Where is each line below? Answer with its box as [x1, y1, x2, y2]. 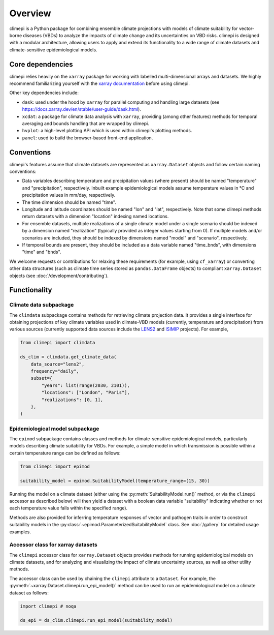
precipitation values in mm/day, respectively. [22, 192, 116, 198]
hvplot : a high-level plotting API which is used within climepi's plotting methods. [22, 128, 192, 134]
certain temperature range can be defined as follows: [9, 450, 121, 456]
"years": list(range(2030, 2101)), [41, 382, 130, 388]
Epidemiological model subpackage [9, 425, 99, 432]
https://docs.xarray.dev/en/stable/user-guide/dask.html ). [22, 106, 142, 112]
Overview [9, 8, 51, 19]
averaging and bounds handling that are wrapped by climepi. [22, 120, 149, 127]
